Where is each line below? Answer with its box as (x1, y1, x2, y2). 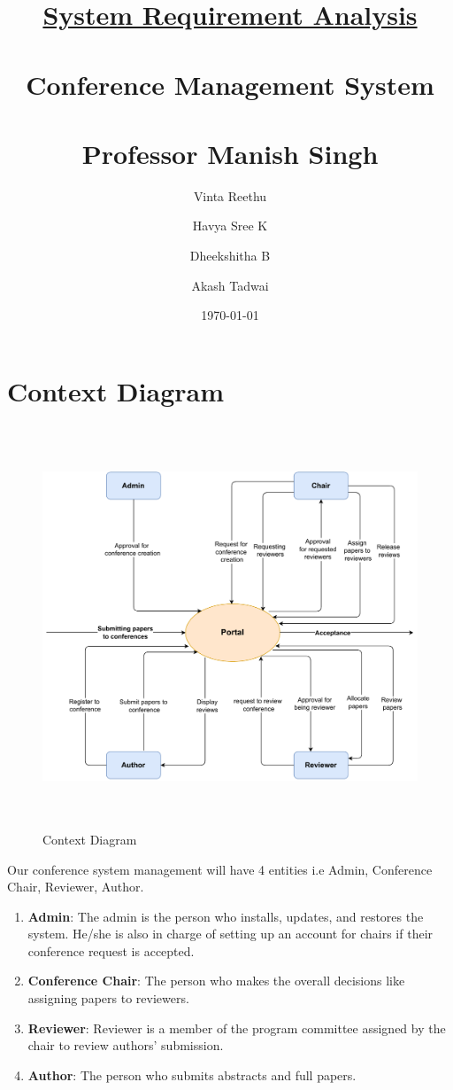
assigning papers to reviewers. (27, 989, 189, 1008)
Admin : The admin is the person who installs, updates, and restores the (27, 907, 424, 925)
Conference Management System (26, 66, 434, 102)
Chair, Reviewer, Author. (7, 877, 144, 896)
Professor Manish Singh (81, 135, 379, 171)
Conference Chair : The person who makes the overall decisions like (27, 971, 405, 990)
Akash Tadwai (191, 276, 269, 294)
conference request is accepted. (27, 941, 195, 960)
